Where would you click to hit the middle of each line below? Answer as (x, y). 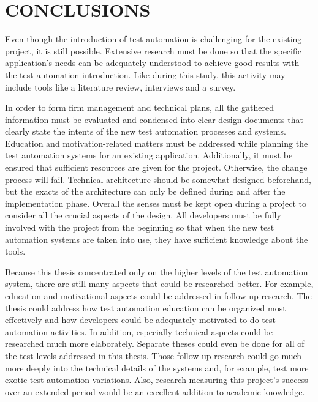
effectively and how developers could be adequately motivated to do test (140, 320)
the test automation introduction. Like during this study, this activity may (145, 74)
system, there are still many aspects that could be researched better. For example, (159, 284)
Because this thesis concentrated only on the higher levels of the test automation (157, 271)
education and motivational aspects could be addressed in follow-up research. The (158, 296)
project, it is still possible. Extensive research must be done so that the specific (153, 50)
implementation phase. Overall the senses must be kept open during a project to (156, 203)
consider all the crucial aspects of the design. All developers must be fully (143, 215)
